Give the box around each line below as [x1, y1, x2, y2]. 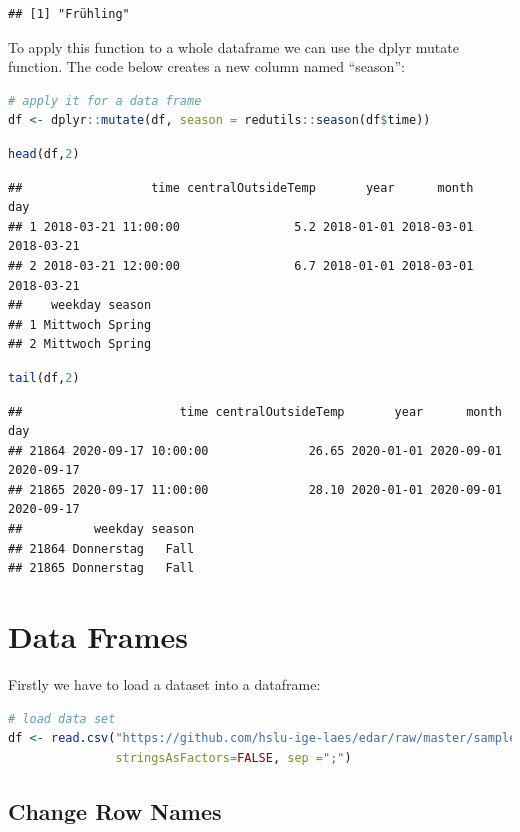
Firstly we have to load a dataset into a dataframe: [8, 673, 321, 694]
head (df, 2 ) [8, 146, 80, 161]
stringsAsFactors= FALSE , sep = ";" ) [115, 750, 352, 765]
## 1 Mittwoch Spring [8, 317, 152, 332]
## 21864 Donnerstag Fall [8, 541, 195, 556]
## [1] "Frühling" [8, 7, 130, 21]
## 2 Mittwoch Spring [8, 337, 152, 352]
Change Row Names [8, 795, 222, 826]
